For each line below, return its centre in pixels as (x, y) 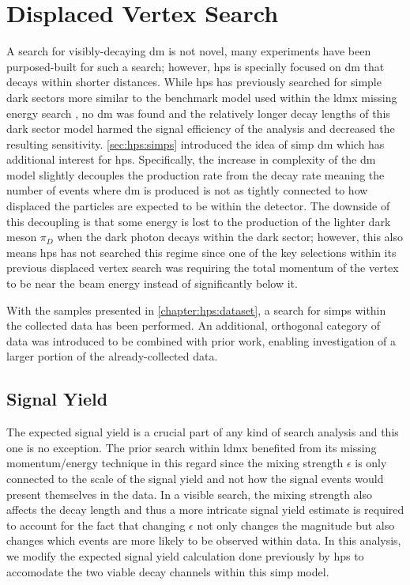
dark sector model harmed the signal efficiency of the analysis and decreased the (201, 128)
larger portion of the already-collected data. (112, 356)
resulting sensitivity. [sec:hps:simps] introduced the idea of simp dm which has (196, 143)
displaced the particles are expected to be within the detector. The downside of (198, 206)
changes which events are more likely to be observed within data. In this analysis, (204, 540)
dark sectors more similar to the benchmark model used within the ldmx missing (202, 97)
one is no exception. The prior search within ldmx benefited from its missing (192, 447)
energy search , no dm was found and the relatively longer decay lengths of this (198, 113)
